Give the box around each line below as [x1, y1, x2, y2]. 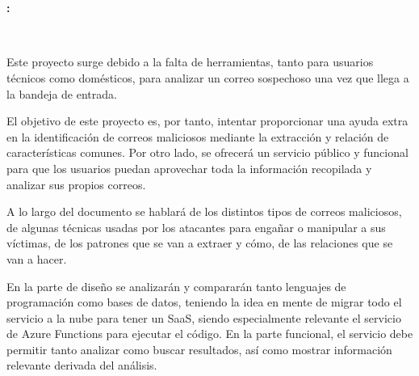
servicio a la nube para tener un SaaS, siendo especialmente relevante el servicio [6, 309, 401, 326]
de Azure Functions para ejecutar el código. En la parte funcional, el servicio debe [6, 325, 413, 342]
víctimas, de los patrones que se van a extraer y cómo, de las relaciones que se [6, 234, 393, 251]
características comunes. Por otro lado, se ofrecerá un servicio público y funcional [6, 144, 409, 161]
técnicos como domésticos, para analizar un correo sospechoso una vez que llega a [6, 69, 409, 86]
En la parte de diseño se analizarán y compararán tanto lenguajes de [6, 277, 346, 294]
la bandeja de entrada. [6, 85, 117, 102]
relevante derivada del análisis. [6, 357, 157, 374]
